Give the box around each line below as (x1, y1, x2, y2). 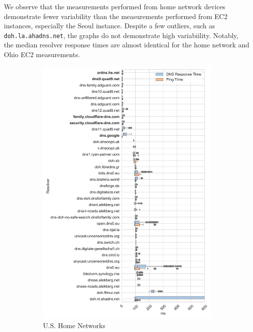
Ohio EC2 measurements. (4, 49, 80, 60)
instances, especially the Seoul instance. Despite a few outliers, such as (4, 21, 215, 31)
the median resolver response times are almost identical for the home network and (4, 40, 250, 50)
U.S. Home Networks (43, 320, 105, 330)
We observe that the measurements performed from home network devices (4, 1, 226, 11)
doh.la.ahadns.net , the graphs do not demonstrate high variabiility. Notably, (4, 30, 239, 40)
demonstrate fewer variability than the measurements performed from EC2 (4, 11, 228, 21)
